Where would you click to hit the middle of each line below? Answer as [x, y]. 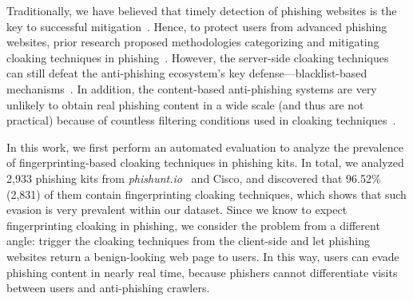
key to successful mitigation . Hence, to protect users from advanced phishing [197, 26]
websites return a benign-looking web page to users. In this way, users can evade [203, 256]
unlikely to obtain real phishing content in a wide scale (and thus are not [185, 104]
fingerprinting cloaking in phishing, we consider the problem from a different [193, 225]
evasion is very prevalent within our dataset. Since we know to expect [177, 210]
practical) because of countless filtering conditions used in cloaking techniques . [201, 120]
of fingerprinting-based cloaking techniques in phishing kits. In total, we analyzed [205, 162]
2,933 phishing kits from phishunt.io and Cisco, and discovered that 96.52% [194, 178]
